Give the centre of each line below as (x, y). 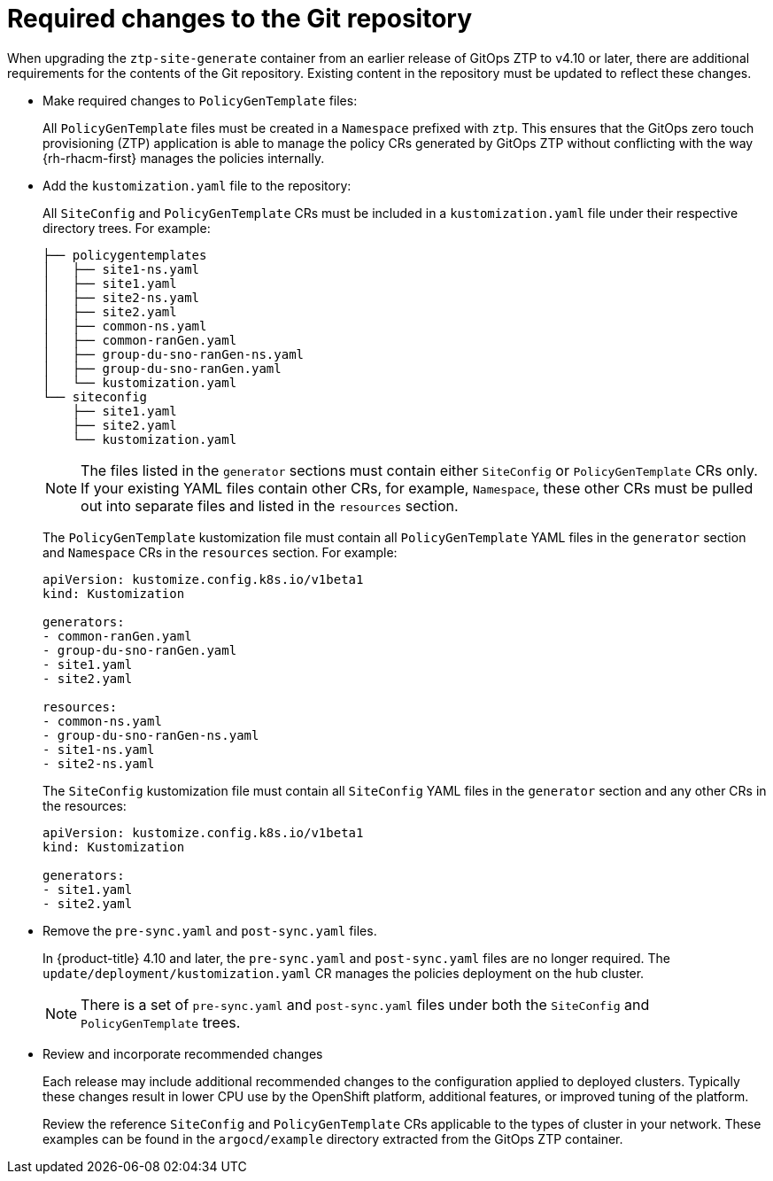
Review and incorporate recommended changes (183, 1053)
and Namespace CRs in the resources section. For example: (220, 552)
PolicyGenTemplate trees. (161, 1022)
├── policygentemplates (125, 255)
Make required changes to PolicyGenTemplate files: (200, 100)
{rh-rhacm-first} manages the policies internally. (184, 158)
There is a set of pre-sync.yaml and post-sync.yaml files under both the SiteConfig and (365, 1004)
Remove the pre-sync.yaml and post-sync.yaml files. (210, 930)
